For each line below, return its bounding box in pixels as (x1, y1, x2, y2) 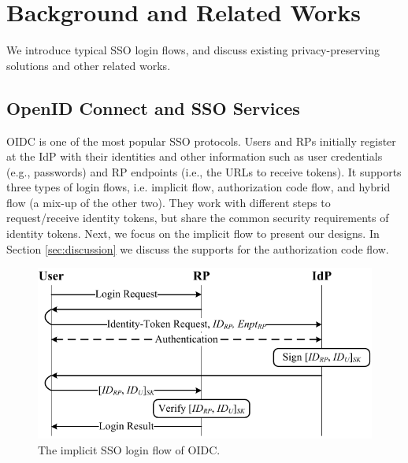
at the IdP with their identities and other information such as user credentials (6, 148, 383, 165)
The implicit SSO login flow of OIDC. (38, 442, 221, 458)
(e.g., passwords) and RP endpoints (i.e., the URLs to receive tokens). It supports (6, 163, 402, 180)
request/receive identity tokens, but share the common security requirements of (6, 209, 389, 226)
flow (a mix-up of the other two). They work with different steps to (6, 194, 331, 210)
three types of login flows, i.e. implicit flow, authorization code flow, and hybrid (6, 179, 391, 195)
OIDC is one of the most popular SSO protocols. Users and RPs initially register (6, 132, 396, 149)
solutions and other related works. (6, 57, 171, 73)
